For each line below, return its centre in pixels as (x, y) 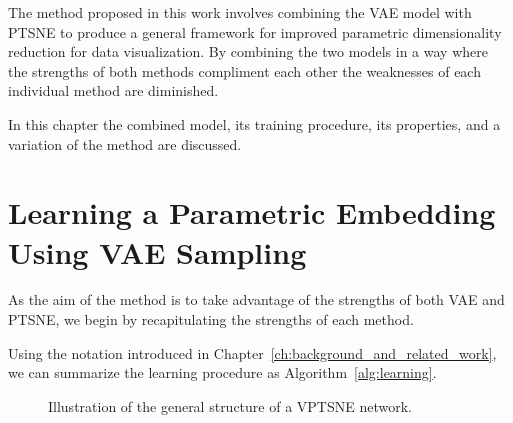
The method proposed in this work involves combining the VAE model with (240, 12)
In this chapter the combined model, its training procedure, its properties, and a (254, 123)
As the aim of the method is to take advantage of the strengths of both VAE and (256, 299)
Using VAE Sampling (157, 251)
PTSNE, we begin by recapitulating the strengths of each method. (211, 319)
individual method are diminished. (113, 90)
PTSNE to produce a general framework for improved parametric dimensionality (255, 31)
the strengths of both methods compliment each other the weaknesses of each (244, 70)
